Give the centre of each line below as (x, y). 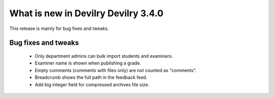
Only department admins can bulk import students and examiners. (104, 56)
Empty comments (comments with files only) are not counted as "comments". (116, 70)
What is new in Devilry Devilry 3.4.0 (86, 13)
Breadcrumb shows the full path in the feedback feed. (91, 77)
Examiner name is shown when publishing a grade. (88, 63)
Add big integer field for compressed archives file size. (92, 84)
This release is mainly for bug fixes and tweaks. (59, 28)
